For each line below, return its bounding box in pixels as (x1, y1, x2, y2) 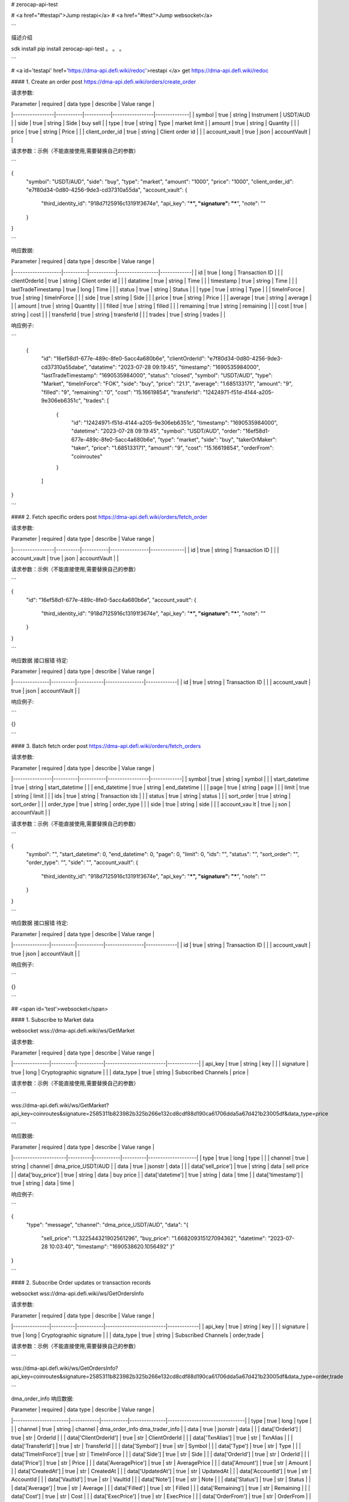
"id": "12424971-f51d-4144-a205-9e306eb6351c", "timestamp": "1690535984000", (71, 419, 278, 427)
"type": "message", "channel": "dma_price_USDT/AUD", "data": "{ (26, 1221, 189, 1228)
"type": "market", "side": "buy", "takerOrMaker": (157, 436, 277, 443)
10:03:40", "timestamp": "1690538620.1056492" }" (49, 1243, 175, 1250)
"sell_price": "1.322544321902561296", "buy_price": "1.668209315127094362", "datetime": (41, 1235, 267, 1242)
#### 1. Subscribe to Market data (11, 1016, 94, 1023)
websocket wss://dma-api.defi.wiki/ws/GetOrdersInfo (11, 1290, 144, 1297)
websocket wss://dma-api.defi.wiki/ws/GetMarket (11, 1027, 135, 1035)
